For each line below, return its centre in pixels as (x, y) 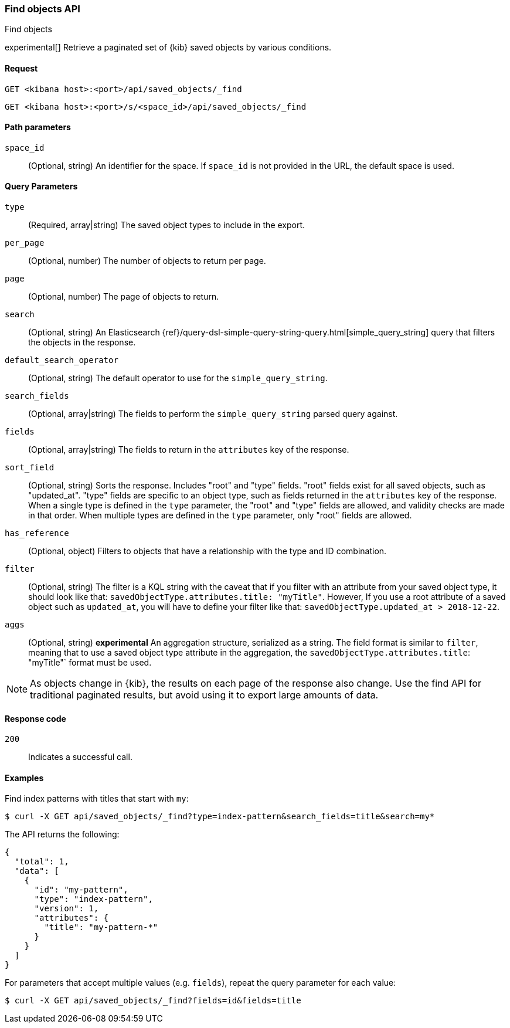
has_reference (37, 533)
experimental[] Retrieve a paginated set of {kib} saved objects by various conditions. (168, 48)
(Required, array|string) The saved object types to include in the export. (167, 225)
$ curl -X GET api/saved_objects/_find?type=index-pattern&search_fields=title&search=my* (220, 817)
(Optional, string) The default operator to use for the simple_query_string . (178, 378)
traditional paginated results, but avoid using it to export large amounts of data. (204, 695)
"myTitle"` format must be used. (90, 663)
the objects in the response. (82, 342)
